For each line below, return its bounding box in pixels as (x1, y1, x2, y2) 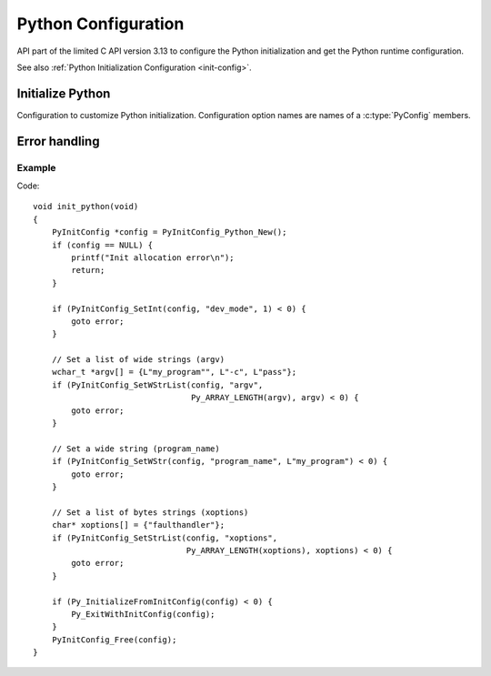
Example (16, 161, 56, 174)
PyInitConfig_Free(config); (51, 634, 177, 645)
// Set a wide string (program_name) (51, 443, 220, 454)
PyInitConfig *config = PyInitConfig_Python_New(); (51, 227, 287, 237)
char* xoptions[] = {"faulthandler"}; (51, 520, 225, 530)
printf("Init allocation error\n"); (71, 252, 235, 263)
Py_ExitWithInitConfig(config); (71, 609, 215, 619)
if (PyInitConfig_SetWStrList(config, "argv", (51, 379, 264, 390)
